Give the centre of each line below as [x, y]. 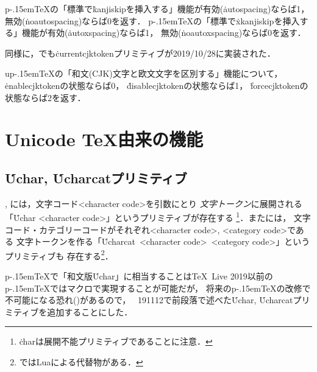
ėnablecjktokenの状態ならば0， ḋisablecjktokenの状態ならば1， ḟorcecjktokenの [157, 85]
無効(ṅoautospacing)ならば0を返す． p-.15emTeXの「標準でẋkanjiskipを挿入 [152, 20]
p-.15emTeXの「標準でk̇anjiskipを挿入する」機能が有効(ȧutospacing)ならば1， [157, 9]
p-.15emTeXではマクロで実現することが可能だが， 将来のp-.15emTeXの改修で [158, 288]
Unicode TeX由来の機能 [104, 139]
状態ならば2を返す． [45, 97]
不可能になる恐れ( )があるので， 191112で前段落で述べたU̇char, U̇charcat [149, 300]
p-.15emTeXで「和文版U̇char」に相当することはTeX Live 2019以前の [139, 276]
